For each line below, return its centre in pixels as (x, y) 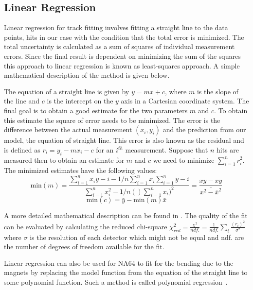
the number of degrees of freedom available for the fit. (84, 247)
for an (105, 149)
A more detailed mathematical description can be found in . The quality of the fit (126, 215)
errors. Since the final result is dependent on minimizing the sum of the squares (122, 56)
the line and (22, 101)
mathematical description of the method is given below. (87, 75)
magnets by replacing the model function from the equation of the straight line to (126, 272)
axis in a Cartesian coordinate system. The (185, 101)
